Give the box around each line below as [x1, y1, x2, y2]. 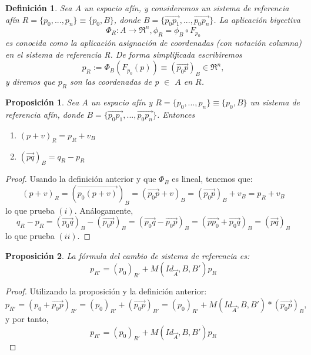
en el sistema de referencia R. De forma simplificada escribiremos [5, 48, 242, 60]
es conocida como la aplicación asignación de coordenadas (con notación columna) [5, 37, 302, 49]
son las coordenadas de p [69, 75, 159, 88]
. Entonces [156, 108, 195, 121]
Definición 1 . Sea [5, 2, 72, 14]
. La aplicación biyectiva [213, 13, 300, 25]
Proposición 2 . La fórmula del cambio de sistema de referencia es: [5, 249, 250, 261]
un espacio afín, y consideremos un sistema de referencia [83, 2, 289, 14]
